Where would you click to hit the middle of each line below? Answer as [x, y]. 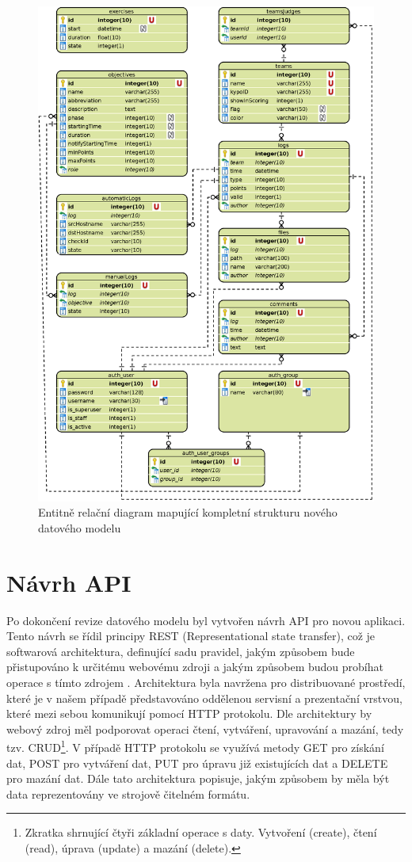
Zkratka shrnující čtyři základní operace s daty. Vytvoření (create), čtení [201, 832]
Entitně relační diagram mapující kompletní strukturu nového [188, 512]
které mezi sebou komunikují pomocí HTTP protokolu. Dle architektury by [189, 713]
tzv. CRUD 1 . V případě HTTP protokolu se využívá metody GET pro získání [195, 746]
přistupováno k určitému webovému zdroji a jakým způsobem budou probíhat [195, 667]
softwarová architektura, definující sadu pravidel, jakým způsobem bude [181, 651]
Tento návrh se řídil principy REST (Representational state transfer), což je [191, 636]
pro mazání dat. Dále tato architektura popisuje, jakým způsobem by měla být [198, 778]
